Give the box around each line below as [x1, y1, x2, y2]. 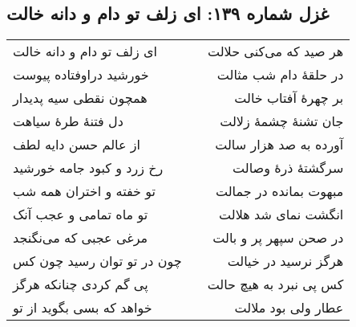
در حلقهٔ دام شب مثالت [216, 65, 344, 84]
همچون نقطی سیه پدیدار [13, 88, 148, 108]
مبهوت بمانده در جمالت [215, 182, 344, 201]
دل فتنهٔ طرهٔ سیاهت [13, 112, 123, 131]
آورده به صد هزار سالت [215, 135, 344, 154]
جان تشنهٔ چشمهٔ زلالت [220, 112, 344, 131]
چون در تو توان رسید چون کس [13, 251, 182, 271]
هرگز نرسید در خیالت [227, 251, 344, 271]
